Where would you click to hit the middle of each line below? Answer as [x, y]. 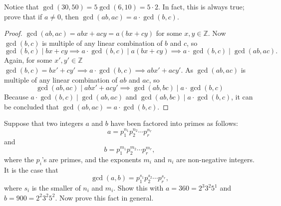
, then [70, 16]
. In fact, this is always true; [201, 6]
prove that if [23, 16]
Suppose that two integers [44, 123]
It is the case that [31, 169]
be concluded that [32, 106]
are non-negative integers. [215, 159]
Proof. [13, 33]
